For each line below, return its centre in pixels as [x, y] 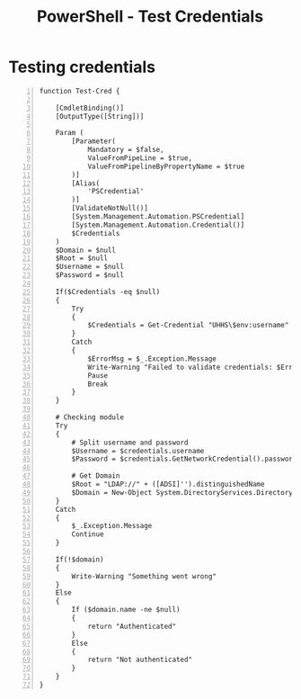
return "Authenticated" [132, 626]
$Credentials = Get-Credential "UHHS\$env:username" [188, 326]
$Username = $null [90, 267]
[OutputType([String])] [100, 116]
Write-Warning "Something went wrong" [144, 576]
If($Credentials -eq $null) [108, 291]
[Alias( [86, 183]
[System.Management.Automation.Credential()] [158, 225]
